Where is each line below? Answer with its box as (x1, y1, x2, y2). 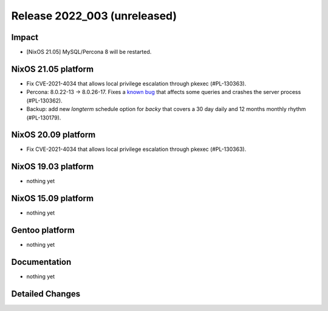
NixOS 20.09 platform (11, 130, 96, 140)
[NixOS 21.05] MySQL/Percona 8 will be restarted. (26, 48, 152, 56)
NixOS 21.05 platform (11, 64, 94, 74)
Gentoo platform (11, 225, 75, 236)
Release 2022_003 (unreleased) (11, 9, 177, 22)
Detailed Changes (11, 289, 81, 299)
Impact (11, 32, 39, 42)
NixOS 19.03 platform (11, 161, 94, 172)
